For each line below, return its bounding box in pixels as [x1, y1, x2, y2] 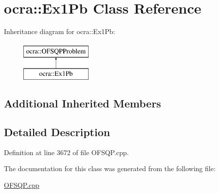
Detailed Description [4, 124, 110, 140]
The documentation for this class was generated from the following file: [4, 163, 216, 174]
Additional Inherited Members [4, 96, 161, 111]
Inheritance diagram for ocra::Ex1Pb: [4, 26, 115, 36]
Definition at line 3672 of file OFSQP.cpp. [4, 147, 129, 157]
